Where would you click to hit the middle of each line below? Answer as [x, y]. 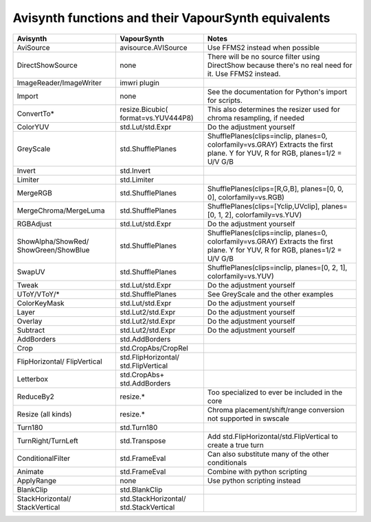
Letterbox [32, 379]
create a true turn [236, 444]
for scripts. [225, 100]
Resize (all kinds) [44, 414]
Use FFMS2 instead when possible [263, 47]
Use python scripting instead [254, 480]
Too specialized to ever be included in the [275, 392]
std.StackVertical [147, 507]
